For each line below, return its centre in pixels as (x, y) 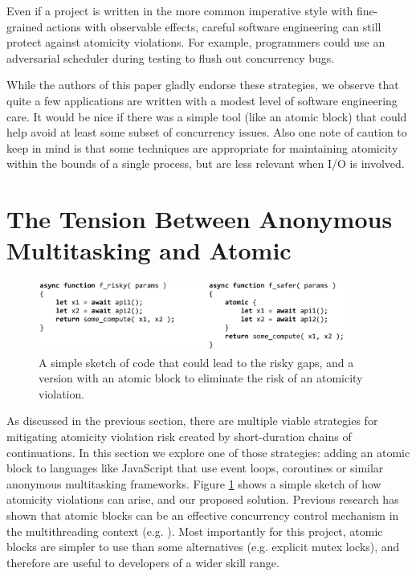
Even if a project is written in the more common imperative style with (180, 10)
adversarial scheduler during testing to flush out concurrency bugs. (171, 57)
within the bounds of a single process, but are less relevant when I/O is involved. (206, 163)
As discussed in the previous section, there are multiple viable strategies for (192, 421)
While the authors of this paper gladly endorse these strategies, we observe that (203, 85)
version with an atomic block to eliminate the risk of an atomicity (201, 378)
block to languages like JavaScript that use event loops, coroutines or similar (195, 468)
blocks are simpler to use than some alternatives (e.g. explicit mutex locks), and (203, 547)
